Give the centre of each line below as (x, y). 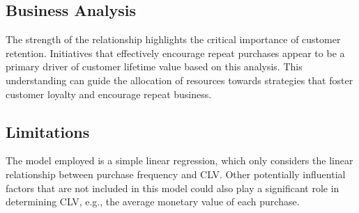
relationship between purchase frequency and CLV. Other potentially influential (176, 174)
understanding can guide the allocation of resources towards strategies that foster (179, 80)
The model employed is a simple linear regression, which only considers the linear (179, 160)
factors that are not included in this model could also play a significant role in (173, 188)
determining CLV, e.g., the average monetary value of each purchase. (153, 202)
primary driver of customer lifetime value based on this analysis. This (154, 66)
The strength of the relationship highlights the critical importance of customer (173, 39)
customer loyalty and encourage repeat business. (109, 94)
